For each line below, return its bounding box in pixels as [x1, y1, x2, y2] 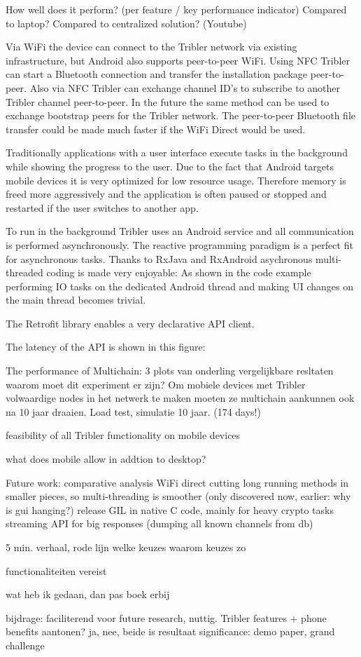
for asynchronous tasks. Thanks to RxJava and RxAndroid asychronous [6, 251, 313, 266]
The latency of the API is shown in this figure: [6, 339, 206, 354]
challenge [6, 637, 45, 652]
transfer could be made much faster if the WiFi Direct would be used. [6, 121, 306, 136]
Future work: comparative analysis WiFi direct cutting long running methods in [6, 475, 349, 489]
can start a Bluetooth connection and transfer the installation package [6, 67, 308, 81]
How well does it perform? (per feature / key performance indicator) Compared [6, 2, 347, 16]
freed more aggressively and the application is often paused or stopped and [6, 187, 327, 201]
